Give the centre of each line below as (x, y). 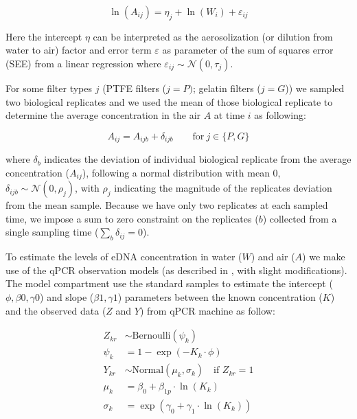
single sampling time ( (52, 232)
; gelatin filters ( (227, 88)
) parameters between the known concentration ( (220, 297)
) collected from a (300, 218)
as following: (280, 115)
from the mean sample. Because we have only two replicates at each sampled (167, 205)
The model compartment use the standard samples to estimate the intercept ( (169, 283)
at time (229, 115)
